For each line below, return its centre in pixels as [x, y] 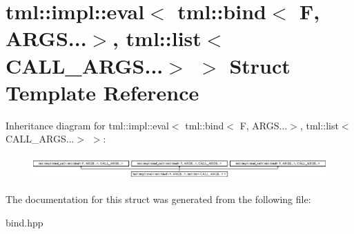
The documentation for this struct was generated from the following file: [158, 199]
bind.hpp [24, 222]
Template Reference [102, 92]
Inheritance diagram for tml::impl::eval [87, 125]
